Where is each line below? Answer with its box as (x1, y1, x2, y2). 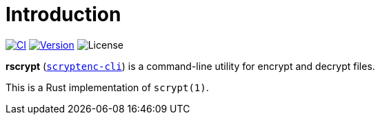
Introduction (6, 3, 121, 26)
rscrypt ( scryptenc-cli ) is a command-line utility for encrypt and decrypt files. (6, 60, 375, 72)
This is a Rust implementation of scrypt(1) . (6, 81, 209, 93)
